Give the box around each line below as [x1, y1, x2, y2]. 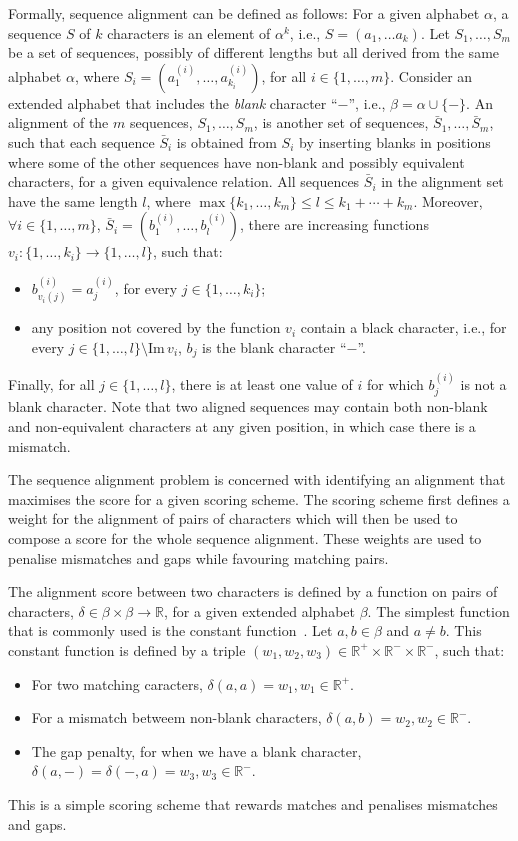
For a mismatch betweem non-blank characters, [31, 707, 322, 728]
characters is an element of [107, 22, 271, 43]
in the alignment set [381, 171, 504, 192]
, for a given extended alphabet [163, 600, 355, 621]
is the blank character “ [202, 336, 347, 357]
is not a [460, 374, 507, 395]
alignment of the [8, 112, 109, 133]
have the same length [8, 190, 138, 211]
